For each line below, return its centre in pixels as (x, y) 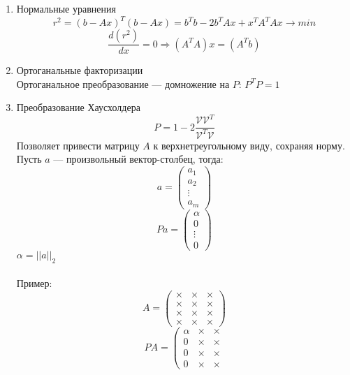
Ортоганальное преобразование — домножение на (123, 83)
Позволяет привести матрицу (78, 145)
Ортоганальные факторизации (80, 70)
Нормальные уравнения (66, 8)
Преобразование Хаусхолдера (78, 107)
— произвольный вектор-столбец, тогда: (138, 159)
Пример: (34, 283)
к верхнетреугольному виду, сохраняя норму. (249, 145)
